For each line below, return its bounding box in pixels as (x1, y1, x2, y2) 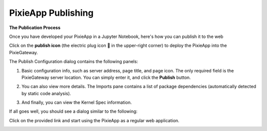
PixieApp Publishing (9, 7, 94, 18)
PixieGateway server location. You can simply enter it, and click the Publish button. (21, 74, 191, 80)
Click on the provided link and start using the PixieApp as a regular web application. (9, 117, 180, 123)
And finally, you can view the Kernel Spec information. (21, 99, 132, 105)
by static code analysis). (21, 90, 71, 96)
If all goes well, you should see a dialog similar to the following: (9, 108, 138, 114)
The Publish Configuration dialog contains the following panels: (9, 59, 138, 65)
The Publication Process (9, 25, 61, 31)
